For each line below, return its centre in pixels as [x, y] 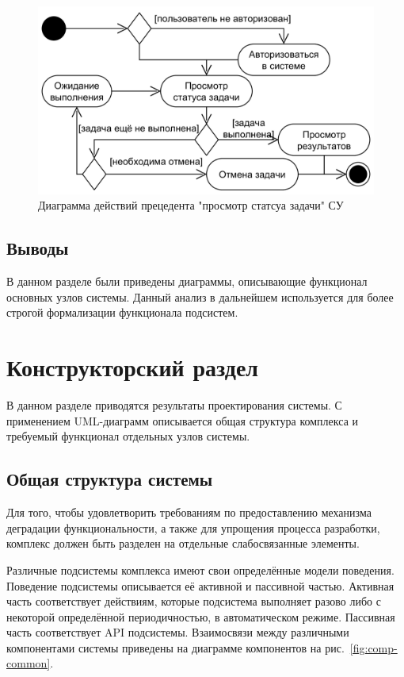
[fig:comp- [374, 647]
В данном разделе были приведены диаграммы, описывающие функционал [187, 281]
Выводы [38, 248]
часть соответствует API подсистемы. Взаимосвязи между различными [178, 632]
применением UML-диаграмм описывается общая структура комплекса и [183, 420]
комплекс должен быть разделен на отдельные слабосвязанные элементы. [183, 543]
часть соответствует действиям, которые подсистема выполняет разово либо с [194, 601]
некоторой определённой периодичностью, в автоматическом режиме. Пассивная [201, 616]
